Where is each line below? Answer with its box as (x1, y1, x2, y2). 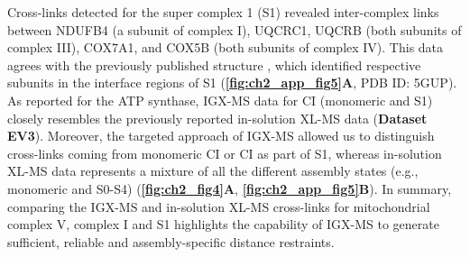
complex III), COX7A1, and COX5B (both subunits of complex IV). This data (7, 38, 444, 57)
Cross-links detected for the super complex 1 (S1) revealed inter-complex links (7, 3, 439, 21)
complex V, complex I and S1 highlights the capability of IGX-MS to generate (7, 215, 439, 234)
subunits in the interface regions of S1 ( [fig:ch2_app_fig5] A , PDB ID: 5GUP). (7, 73, 457, 92)
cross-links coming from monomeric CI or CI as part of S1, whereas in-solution (7, 143, 442, 162)
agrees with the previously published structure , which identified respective (7, 55, 421, 74)
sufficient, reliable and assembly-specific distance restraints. (7, 232, 335, 251)
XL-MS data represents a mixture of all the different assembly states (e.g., (7, 161, 419, 180)
